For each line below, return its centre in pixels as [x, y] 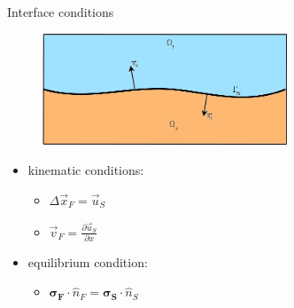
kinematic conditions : [86, 170]
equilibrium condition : [88, 261]
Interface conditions [61, 12]
